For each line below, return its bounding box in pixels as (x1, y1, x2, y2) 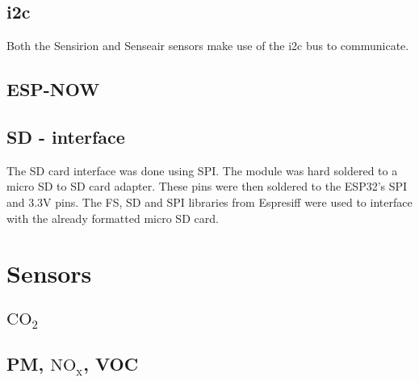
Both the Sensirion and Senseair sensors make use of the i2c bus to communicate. (6, 37, 409, 54)
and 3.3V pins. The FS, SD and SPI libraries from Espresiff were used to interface (6, 193, 413, 210)
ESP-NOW (6, 77, 100, 102)
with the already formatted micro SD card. (6, 209, 219, 226)
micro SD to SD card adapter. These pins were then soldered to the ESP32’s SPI (6, 178, 408, 195)
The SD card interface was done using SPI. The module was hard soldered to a (6, 162, 398, 178)
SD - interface (6, 124, 125, 149)
